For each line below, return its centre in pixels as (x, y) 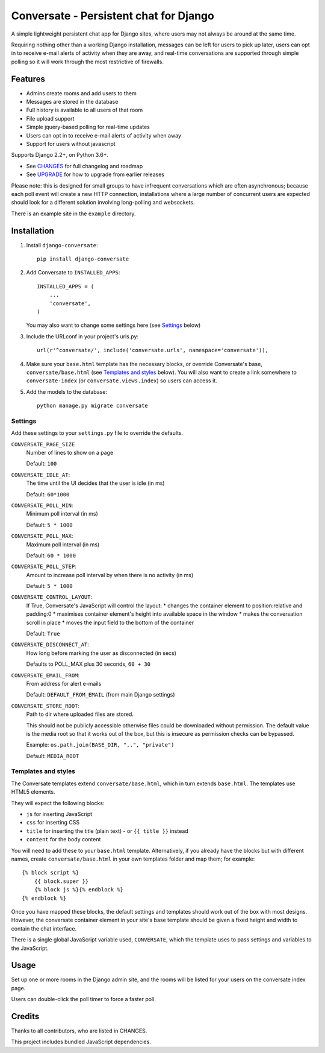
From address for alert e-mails (64, 683)
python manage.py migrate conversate (93, 406)
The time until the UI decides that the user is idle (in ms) (95, 483)
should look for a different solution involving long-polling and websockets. (103, 203)
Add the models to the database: (67, 391)
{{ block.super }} (61, 881)
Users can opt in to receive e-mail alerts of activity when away (104, 135)
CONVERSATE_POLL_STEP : (44, 566)
